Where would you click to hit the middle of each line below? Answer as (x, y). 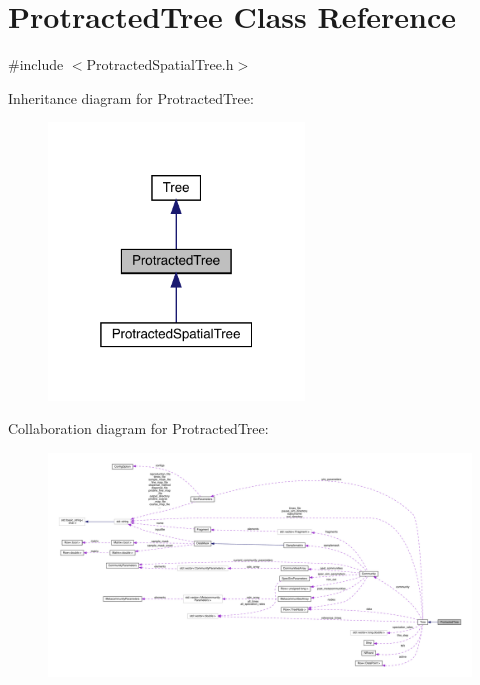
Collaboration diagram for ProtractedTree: (138, 428)
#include (36, 64)
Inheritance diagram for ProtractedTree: (131, 97)
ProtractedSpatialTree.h (160, 64)
